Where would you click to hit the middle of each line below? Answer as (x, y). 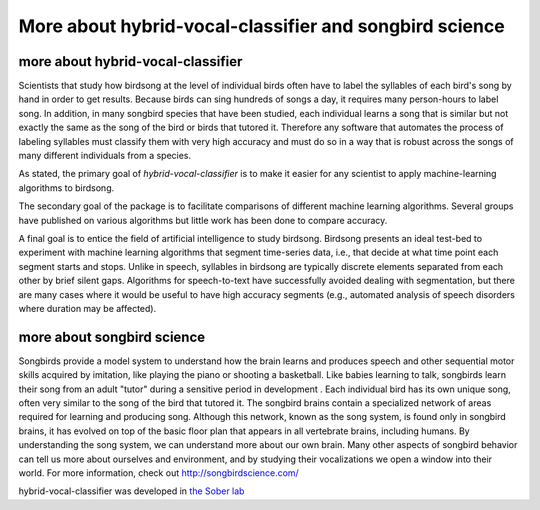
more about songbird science (112, 336)
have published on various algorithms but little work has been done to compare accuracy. (203, 220)
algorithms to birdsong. (66, 187)
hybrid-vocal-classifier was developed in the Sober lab (131, 491)
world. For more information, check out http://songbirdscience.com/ (158, 472)
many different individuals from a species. (105, 156)
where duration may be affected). (87, 308)
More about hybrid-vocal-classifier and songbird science (261, 26)
